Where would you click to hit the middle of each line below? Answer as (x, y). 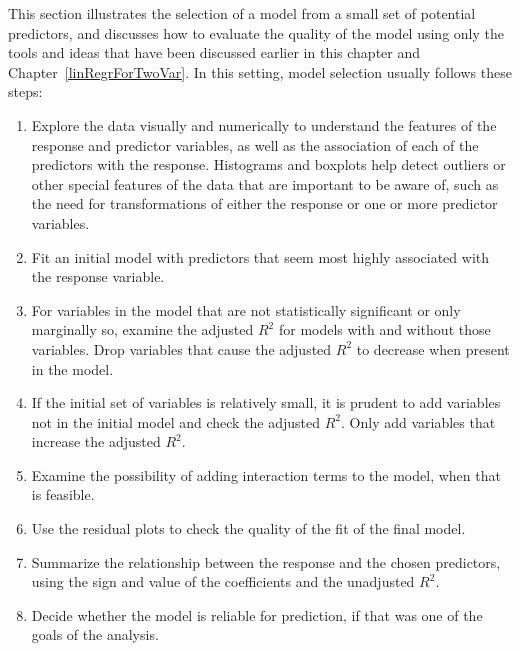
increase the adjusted (96, 441)
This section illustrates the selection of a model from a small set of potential (242, 13)
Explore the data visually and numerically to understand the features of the (264, 124)
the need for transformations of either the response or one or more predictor (264, 203)
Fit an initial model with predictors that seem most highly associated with (260, 256)
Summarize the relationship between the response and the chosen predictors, (266, 561)
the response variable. (98, 276)
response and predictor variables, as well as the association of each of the (255, 144)
